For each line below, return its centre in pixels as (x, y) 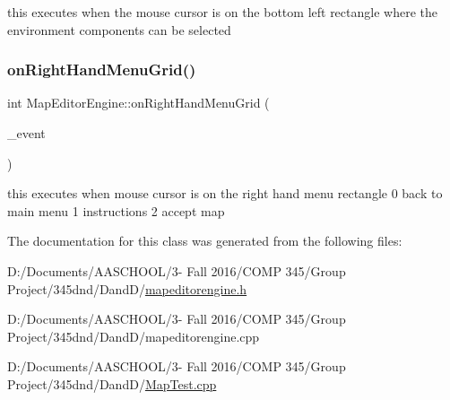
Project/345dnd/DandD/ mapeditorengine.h (127, 288)
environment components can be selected (119, 29)
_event (26, 133)
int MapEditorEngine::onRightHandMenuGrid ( (138, 103)
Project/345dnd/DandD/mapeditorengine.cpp (134, 336)
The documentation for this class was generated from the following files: (205, 241)
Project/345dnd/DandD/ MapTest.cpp (112, 383)
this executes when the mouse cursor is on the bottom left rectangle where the (222, 12)
